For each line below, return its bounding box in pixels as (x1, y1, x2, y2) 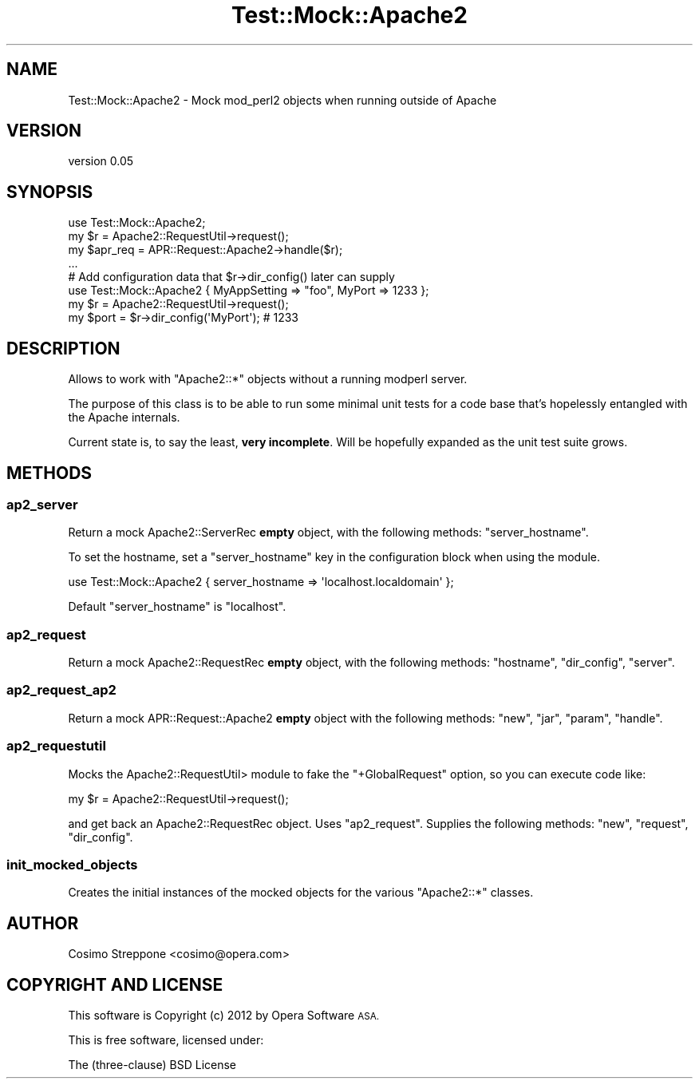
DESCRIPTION (6, 338, 120, 358)
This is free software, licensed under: (68, 1033, 264, 1047)
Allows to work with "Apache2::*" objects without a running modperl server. (68, 372, 468, 386)
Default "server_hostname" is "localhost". (68, 600, 286, 614)
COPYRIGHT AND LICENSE (6, 974, 223, 995)
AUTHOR (6, 913, 79, 933)
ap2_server (6, 496, 78, 513)
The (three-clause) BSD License (68, 1058, 237, 1072)
